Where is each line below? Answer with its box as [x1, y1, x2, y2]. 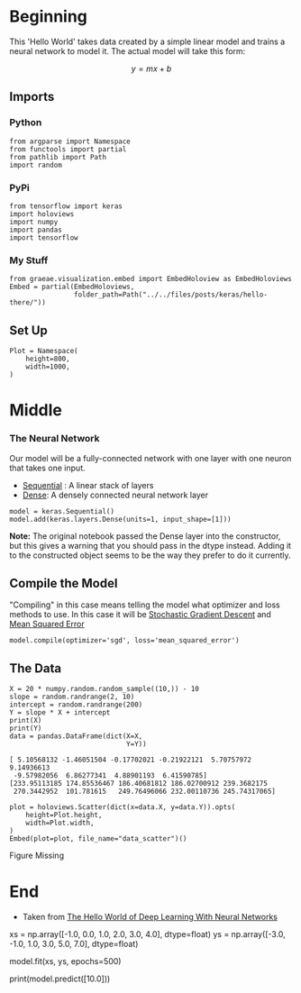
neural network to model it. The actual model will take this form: [9, 45, 246, 56]
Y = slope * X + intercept [9, 708, 111, 717]
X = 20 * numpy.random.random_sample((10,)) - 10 [9, 685, 200, 694]
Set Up [9, 323, 48, 338]
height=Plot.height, [25, 811, 103, 820]
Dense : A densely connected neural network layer [22, 489, 209, 500]
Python [9, 116, 42, 129]
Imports [9, 89, 55, 105]
